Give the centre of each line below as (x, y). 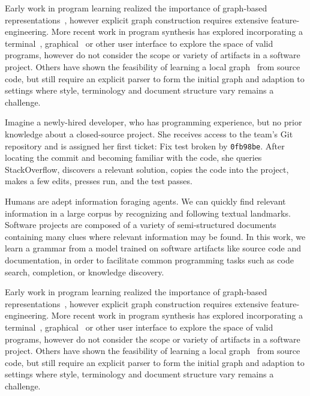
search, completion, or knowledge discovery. (85, 271)
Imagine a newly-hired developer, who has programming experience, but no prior (154, 122)
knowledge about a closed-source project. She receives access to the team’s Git (149, 133)
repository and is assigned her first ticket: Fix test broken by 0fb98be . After (145, 145)
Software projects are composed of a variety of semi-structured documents (141, 225)
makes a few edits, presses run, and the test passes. (99, 181)
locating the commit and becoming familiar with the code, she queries (133, 157)
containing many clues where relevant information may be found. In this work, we (155, 236)
